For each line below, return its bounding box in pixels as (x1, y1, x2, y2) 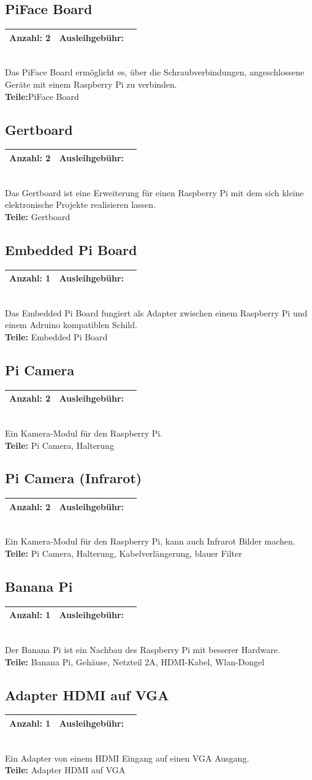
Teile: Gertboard (5, 210, 70, 223)
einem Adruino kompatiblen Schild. (5, 318, 137, 331)
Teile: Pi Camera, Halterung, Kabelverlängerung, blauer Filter (5, 547, 242, 560)
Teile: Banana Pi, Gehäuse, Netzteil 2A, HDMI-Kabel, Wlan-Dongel (5, 655, 265, 668)
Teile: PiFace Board (5, 90, 79, 102)
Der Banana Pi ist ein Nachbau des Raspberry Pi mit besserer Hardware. (5, 643, 280, 656)
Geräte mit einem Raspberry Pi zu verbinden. (5, 77, 177, 90)
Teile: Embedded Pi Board (5, 330, 108, 343)
